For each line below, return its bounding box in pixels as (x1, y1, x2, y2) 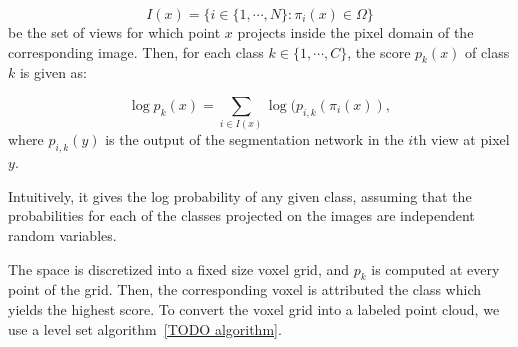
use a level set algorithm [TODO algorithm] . (8, 318, 282, 339)
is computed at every (371, 258, 500, 279)
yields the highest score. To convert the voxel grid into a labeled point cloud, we (8, 298, 500, 319)
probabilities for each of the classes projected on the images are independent (8, 205, 475, 226)
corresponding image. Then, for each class (8, 41, 264, 62)
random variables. (8, 224, 117, 245)
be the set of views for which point (8, 22, 221, 42)
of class (465, 41, 510, 62)
